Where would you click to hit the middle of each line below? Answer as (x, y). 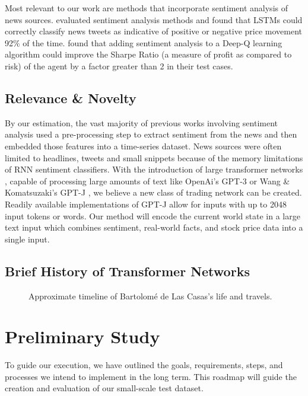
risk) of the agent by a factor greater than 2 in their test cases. (119, 66)
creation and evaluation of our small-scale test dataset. (104, 388)
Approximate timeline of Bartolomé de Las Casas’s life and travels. (150, 296)
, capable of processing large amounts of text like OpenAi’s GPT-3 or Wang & (147, 181)
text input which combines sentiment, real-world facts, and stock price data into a (154, 227)
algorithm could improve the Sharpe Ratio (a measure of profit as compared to (148, 54)
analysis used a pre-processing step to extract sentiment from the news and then (151, 134)
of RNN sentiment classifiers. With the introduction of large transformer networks (154, 169)
